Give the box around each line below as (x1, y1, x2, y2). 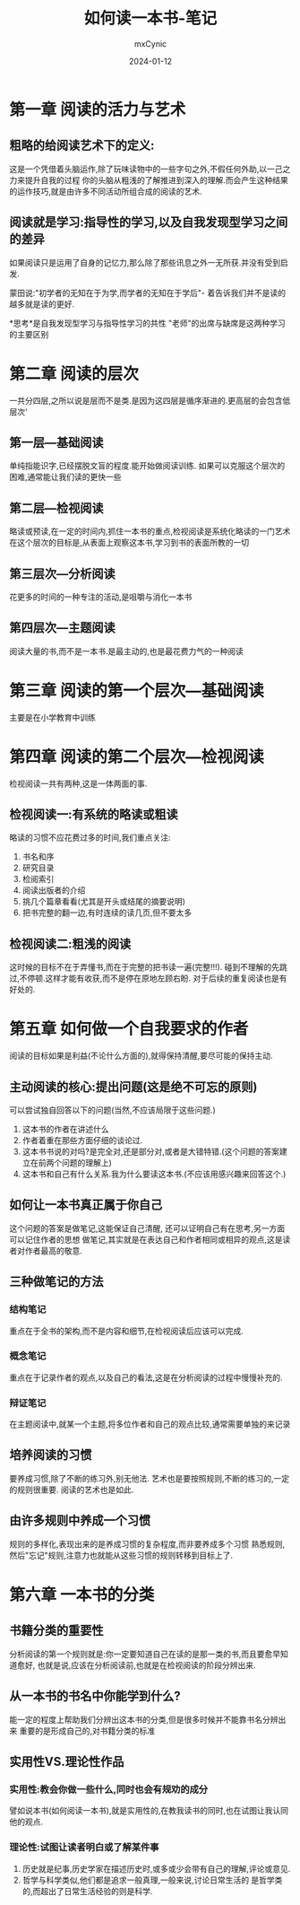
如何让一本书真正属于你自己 (9, 1197, 163, 1212)
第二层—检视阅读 (9, 500, 104, 516)
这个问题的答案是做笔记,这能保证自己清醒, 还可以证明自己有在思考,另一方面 (9, 1222, 286, 1234)
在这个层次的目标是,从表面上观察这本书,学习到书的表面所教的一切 (9, 537, 250, 548)
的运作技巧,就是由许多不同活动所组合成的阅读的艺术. (9, 186, 203, 197)
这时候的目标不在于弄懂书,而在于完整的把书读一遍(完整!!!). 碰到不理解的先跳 (9, 962, 288, 973)
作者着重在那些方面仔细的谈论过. (21, 1135, 143, 1145)
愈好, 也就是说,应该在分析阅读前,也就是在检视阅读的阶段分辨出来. (16, 1659, 257, 1670)
